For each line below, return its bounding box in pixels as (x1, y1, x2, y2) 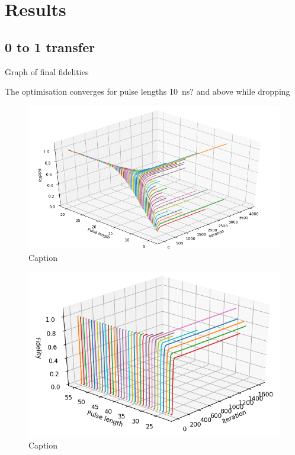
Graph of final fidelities (5, 65, 89, 78)
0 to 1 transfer (5, 37, 95, 56)
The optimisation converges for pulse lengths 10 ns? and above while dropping (5, 85, 290, 98)
